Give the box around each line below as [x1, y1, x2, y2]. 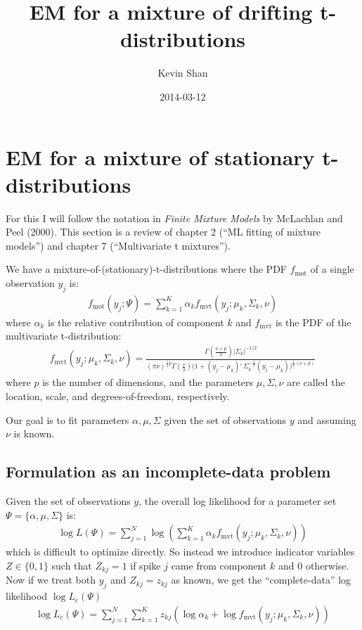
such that [51, 558, 92, 572]
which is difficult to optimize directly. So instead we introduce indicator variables [6, 544, 355, 559]
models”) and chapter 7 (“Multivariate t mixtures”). [6, 238, 231, 252]
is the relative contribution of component [48, 314, 224, 329]
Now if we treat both [6, 572, 96, 587]
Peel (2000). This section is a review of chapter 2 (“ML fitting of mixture [6, 224, 321, 239]
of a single [310, 262, 354, 276]
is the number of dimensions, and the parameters [42, 375, 254, 390]
